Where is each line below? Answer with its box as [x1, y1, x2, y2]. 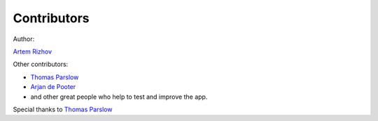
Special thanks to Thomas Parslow [13, 105, 113, 113]
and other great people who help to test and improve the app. [30, 92, 208, 101]
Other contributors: [13, 60, 69, 69]
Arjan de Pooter [30, 83, 76, 91]
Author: [13, 35, 35, 43]
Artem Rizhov [13, 47, 52, 56]
